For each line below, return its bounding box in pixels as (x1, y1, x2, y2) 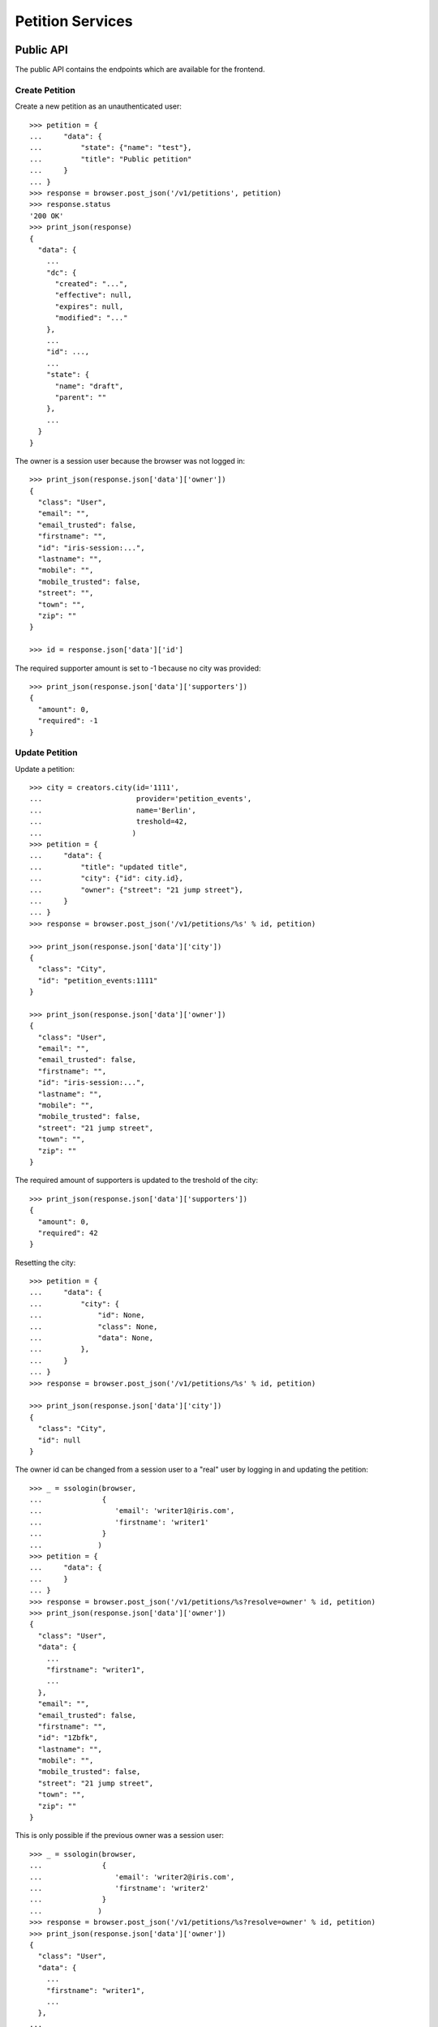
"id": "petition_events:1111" (37, 975, 158, 985)
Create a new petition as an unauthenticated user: (15, 101, 182, 111)
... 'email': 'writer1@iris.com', (29, 1506, 235, 1515)
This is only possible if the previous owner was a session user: (15, 1831, 225, 1841)
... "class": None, (29, 1322, 158, 1331)
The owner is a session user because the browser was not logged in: (15, 456, 246, 465)
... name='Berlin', (29, 805, 196, 815)
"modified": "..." (54, 313, 128, 323)
